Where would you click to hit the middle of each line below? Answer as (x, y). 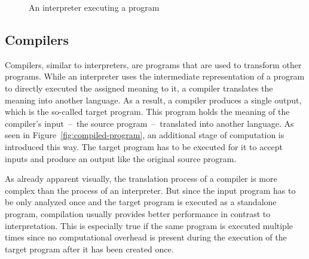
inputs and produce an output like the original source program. (121, 158)
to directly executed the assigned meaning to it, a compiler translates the (139, 88)
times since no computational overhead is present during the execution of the (146, 237)
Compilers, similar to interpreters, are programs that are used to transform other (153, 64)
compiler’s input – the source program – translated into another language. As (149, 123)
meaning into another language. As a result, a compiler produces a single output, (153, 100)
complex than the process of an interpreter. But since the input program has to (150, 190)
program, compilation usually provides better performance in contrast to (138, 213)
